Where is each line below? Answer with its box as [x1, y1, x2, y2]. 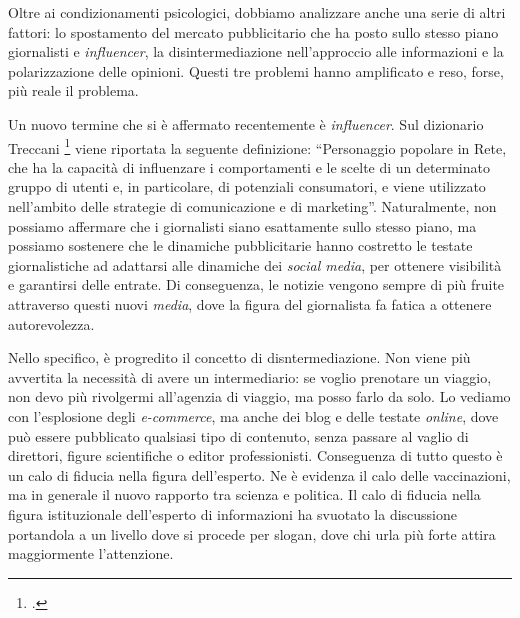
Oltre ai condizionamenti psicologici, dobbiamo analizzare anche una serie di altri [8, 2, 506, 22]
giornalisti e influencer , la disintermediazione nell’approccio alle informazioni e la [8, 41, 504, 62]
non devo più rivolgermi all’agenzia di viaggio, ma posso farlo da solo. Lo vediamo [8, 386, 511, 407]
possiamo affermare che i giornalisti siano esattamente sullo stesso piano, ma [8, 215, 477, 236]
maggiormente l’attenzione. [8, 543, 174, 564]
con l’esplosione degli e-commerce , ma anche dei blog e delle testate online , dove [8, 405, 499, 426]
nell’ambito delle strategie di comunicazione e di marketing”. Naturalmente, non [8, 196, 497, 216]
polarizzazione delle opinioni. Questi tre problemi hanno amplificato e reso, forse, [8, 60, 504, 81]
